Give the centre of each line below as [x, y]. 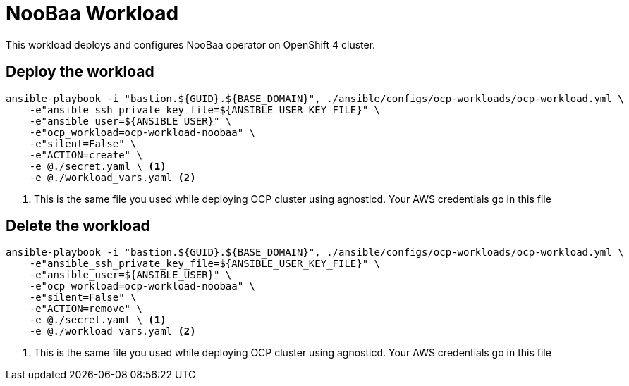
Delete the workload [78, 226]
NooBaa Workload [92, 13]
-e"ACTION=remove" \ [86, 309]
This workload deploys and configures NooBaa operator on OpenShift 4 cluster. [191, 44]
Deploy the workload [80, 72]
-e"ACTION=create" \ [86, 155]
